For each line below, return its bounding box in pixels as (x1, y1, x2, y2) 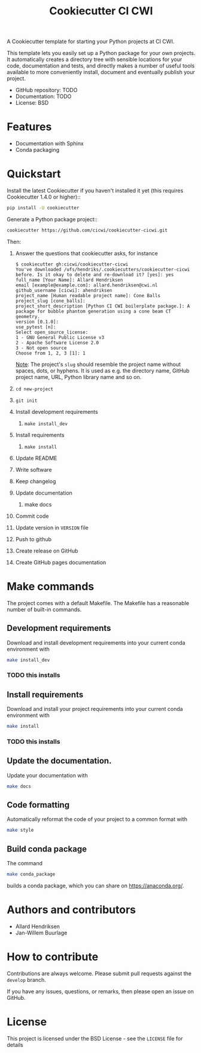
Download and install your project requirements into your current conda (7, 706, 183, 713)
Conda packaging (15, 146, 60, 154)
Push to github (15, 535, 52, 542)
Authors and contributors (7, 903, 136, 917)
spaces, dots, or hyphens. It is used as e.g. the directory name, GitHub (15, 367, 190, 374)
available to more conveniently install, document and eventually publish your (7, 69, 195, 76)
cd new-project (15, 386, 54, 392)
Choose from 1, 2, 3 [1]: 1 (15, 350, 86, 356)
